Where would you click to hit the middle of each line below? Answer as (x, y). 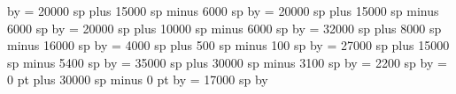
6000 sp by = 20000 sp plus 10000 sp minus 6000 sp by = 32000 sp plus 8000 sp (224, 28)
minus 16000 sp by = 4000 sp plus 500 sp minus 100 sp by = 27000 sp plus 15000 (228, 45)
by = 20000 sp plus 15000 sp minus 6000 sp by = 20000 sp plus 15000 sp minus (223, 11)
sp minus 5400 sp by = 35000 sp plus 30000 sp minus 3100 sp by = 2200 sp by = (227, 62)
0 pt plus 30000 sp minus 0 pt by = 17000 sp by (138, 80)
